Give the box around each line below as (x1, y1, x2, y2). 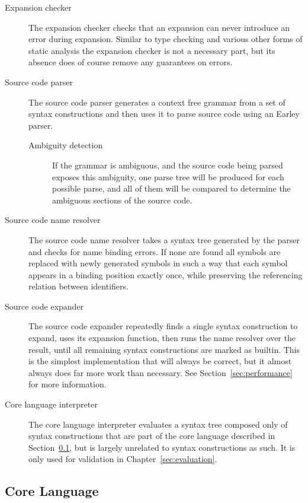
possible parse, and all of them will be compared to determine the (52, 182, 291, 195)
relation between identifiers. (28, 280, 129, 292)
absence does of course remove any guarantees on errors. (28, 56, 233, 68)
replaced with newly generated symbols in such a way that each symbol (28, 257, 288, 269)
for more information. (28, 378, 107, 390)
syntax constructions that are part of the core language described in (28, 429, 275, 442)
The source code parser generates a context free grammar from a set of (28, 95, 285, 108)
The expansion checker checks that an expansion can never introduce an (28, 21, 290, 33)
